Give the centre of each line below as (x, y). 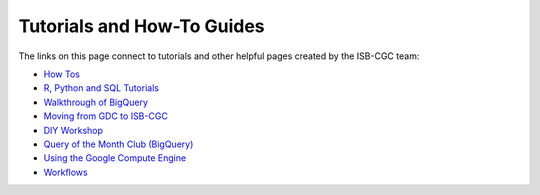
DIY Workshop (73, 130)
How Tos (61, 74)
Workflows (66, 172)
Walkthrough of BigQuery (96, 102)
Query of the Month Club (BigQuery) (118, 144)
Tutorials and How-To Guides (141, 26)
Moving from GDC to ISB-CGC (106, 116)
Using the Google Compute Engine (115, 158)
